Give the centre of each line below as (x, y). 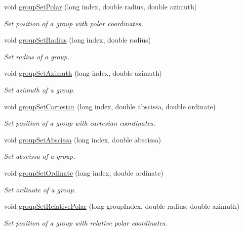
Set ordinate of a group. (40, 189)
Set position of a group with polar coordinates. (74, 23)
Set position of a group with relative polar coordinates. (86, 222)
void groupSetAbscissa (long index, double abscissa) (82, 139)
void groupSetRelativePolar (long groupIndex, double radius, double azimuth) (122, 206)
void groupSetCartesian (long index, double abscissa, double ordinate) (110, 106)
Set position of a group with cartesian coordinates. (80, 123)
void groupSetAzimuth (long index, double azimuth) (83, 73)
